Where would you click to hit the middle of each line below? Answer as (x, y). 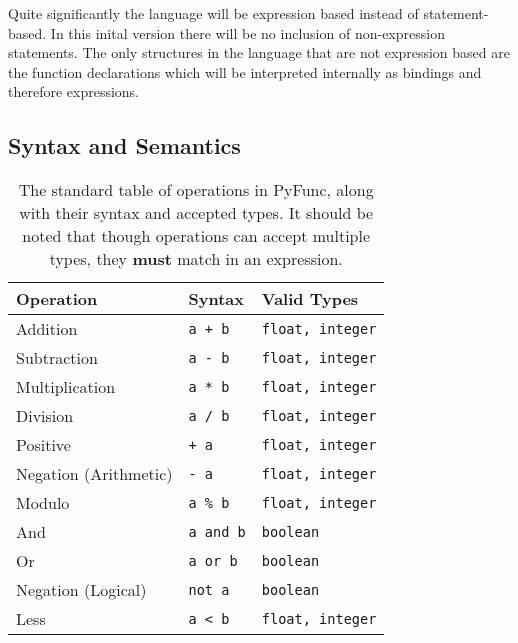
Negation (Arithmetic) (94, 474)
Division (45, 416)
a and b (217, 531)
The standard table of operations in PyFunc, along (196, 190)
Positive (43, 445)
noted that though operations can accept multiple (196, 236)
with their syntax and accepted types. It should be (196, 213)
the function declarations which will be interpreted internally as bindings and (245, 71)
